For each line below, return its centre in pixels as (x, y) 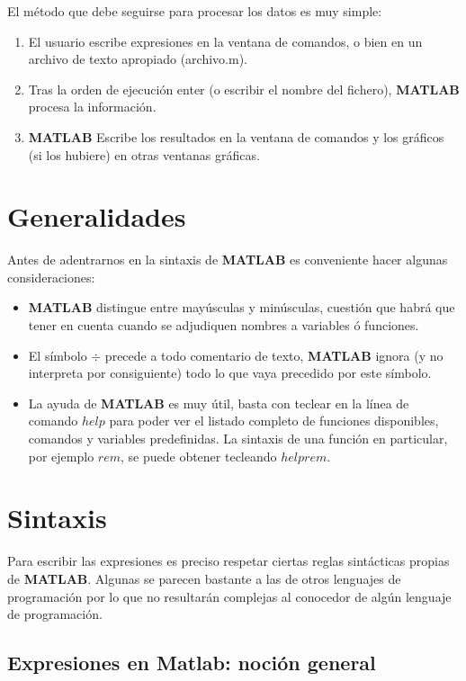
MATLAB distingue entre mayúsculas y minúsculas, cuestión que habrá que (242, 307)
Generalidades (97, 216)
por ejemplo (61, 456)
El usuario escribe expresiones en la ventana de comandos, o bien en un (225, 41)
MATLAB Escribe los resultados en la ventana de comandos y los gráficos (236, 136)
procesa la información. (92, 107)
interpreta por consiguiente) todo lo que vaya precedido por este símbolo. (230, 373)
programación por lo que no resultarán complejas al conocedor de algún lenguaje (229, 596)
